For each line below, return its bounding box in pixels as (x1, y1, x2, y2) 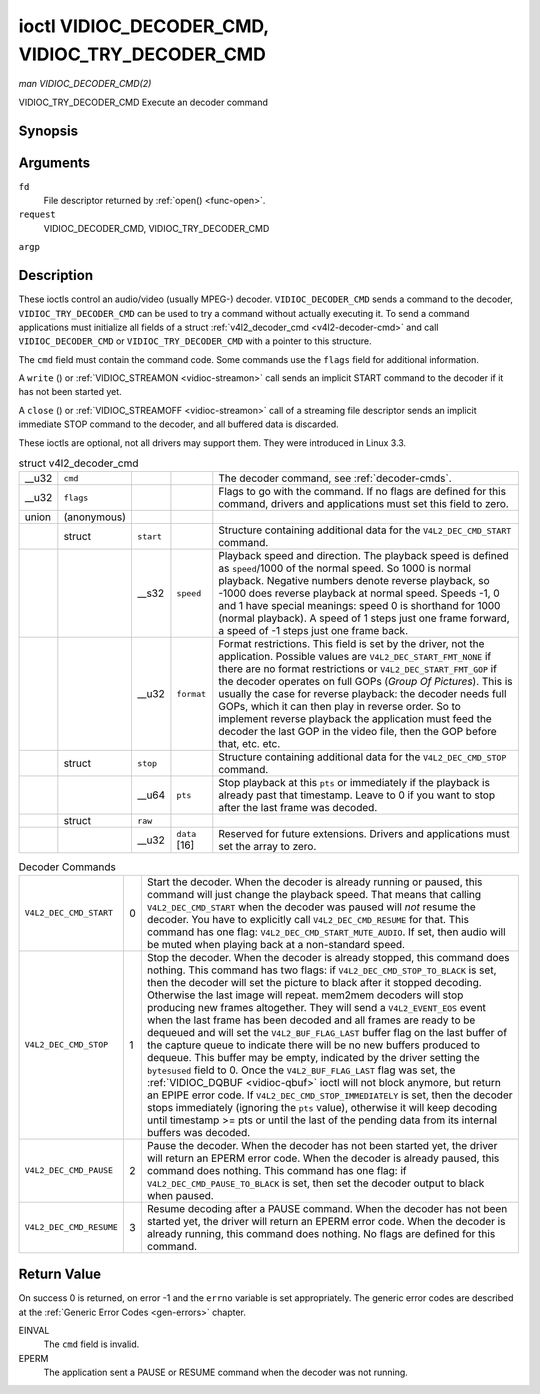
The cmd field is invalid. (43, 1338, 140, 1350)
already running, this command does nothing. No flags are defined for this (146, 1226, 496, 1240)
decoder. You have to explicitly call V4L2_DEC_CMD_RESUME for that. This (146, 912, 470, 926)
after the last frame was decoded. (218, 801, 378, 815)
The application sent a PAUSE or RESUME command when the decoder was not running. (43, 1366, 409, 1379)
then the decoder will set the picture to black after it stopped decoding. (146, 975, 482, 989)
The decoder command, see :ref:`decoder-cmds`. (218, 471, 452, 485)
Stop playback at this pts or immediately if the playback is (218, 776, 490, 790)
